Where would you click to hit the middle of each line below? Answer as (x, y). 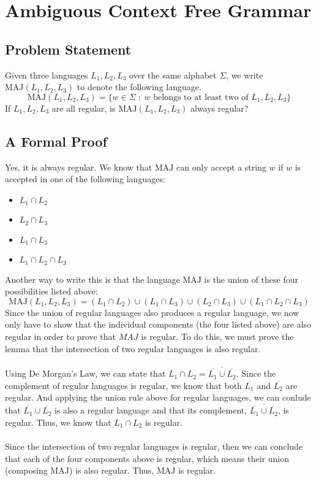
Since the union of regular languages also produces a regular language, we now (152, 312)
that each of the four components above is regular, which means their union (147, 458)
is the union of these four (251, 279)
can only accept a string (221, 167)
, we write (245, 75)
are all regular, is (84, 108)
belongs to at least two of (201, 97)
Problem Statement (68, 49)
